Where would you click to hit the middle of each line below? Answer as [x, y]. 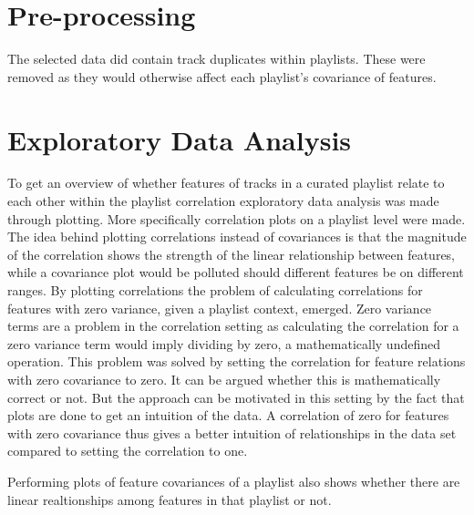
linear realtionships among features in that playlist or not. [170, 499]
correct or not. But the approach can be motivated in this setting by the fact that [236, 397]
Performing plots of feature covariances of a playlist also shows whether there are [234, 481]
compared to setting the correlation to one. [128, 451]
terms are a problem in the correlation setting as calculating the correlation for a [233, 326]
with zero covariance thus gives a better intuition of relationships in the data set [232, 433]
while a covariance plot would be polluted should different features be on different [236, 272]
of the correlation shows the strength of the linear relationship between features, [232, 254]
